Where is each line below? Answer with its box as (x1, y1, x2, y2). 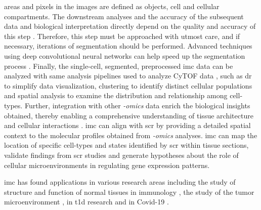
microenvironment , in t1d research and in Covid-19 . (4, 196, 169, 207)
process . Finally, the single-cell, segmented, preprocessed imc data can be (4, 60, 233, 71)
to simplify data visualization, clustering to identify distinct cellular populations (4, 80, 252, 91)
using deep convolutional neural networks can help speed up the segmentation (4, 50, 245, 61)
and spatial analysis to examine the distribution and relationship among (4, 90, 228, 101)
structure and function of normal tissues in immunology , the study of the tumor (4, 186, 254, 197)
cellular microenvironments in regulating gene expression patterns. (4, 159, 210, 170)
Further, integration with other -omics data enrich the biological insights (24, 100, 250, 110)
